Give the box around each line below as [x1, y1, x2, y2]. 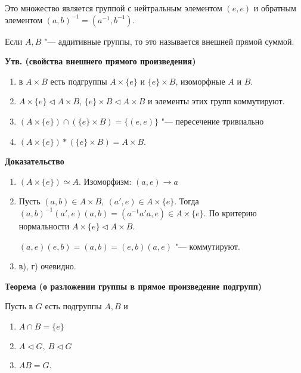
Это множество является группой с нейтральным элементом [5, 2, 222, 14]
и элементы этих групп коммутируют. [147, 95, 285, 107]
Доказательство [5, 155, 64, 167]
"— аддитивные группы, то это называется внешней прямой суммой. [44, 35, 294, 47]
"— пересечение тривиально [161, 114, 264, 127]
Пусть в [5, 300, 33, 312]
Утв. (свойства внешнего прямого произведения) [5, 55, 196, 67]
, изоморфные [175, 74, 225, 87]
